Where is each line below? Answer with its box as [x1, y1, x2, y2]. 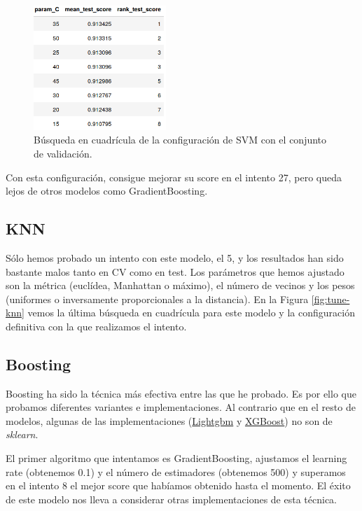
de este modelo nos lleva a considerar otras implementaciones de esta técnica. [6, 491, 337, 506]
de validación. [34, 146, 92, 160]
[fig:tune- [311, 291, 350, 306]
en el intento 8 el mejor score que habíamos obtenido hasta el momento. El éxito [6, 478, 351, 493]
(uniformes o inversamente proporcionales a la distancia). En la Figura [6, 291, 309, 306]
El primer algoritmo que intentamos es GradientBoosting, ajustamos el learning [6, 451, 347, 465]
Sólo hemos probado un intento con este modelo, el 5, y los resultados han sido [6, 250, 344, 265]
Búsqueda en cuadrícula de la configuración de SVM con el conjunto [34, 132, 327, 147]
